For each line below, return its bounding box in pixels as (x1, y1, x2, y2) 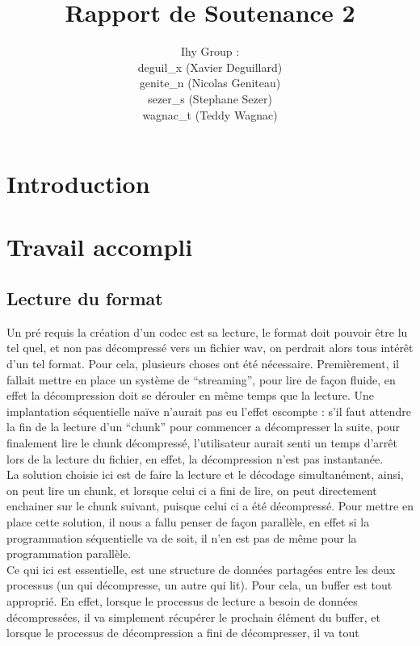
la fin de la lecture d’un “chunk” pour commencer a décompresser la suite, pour (6, 418, 400, 435)
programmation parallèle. (6, 545, 132, 562)
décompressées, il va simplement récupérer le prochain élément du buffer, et (6, 608, 380, 625)
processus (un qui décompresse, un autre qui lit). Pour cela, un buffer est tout (6, 577, 393, 594)
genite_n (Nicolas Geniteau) (139, 74, 281, 91)
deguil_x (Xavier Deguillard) (137, 58, 283, 75)
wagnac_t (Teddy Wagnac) (142, 106, 278, 123)
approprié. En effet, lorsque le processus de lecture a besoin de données (6, 592, 358, 609)
